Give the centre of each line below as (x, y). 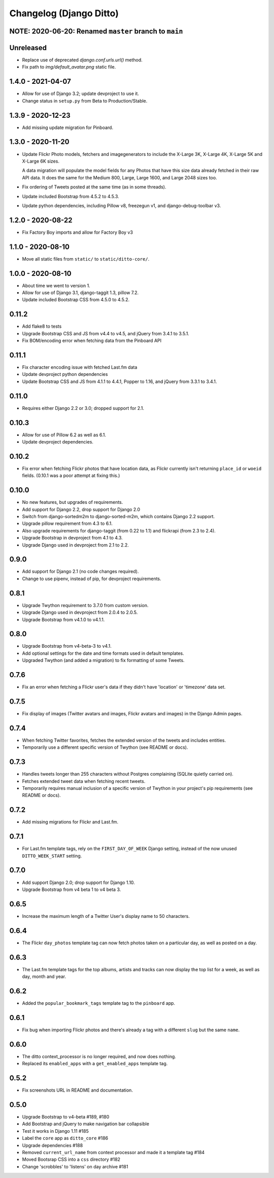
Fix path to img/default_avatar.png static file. (69, 67)
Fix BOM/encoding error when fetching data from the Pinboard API (92, 341)
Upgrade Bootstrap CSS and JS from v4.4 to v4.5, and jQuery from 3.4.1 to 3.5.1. (106, 333)
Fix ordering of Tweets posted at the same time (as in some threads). (94, 187)
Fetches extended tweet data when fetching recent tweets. (84, 781)
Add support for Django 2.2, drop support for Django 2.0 (81, 509)
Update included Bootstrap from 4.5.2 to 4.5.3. (71, 196)
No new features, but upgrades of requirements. (73, 502)
